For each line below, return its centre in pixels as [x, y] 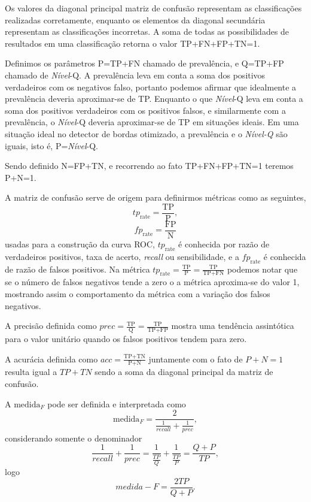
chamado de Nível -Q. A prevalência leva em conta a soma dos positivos [135, 75]
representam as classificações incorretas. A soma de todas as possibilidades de [147, 31]
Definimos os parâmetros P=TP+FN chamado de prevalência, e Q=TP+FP [144, 63]
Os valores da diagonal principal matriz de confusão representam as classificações [153, 8]
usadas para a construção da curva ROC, [80, 244]
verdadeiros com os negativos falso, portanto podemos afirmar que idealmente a [151, 87]
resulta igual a [31, 372]
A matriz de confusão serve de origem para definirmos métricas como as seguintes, [155, 197]
